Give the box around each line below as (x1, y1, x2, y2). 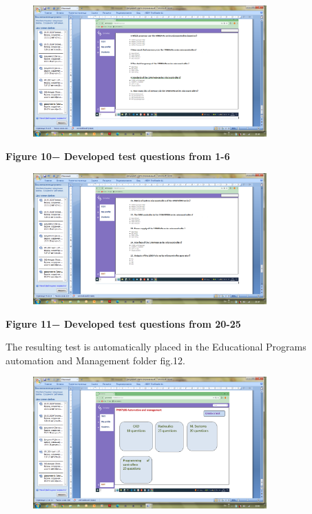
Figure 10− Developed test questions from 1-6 (6, 149, 230, 164)
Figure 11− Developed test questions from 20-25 (6, 316, 241, 330)
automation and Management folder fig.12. (6, 353, 186, 367)
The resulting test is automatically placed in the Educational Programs (6, 339, 306, 354)
